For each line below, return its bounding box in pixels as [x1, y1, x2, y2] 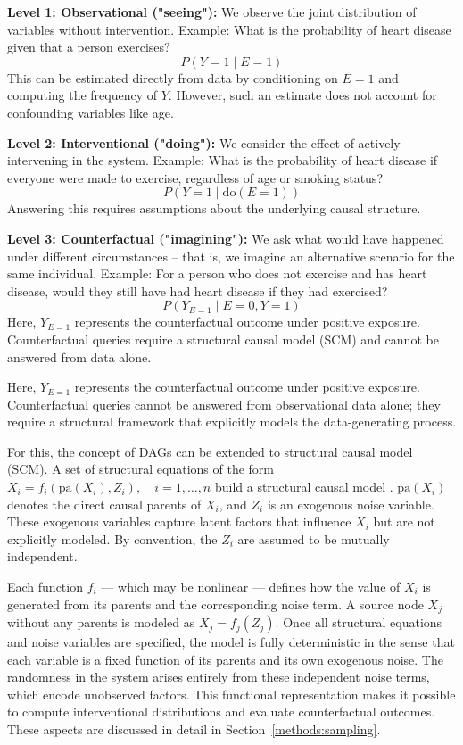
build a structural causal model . [214, 477, 393, 496]
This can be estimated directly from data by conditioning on [7, 68, 338, 87]
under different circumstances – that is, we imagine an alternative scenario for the [7, 246, 455, 265]
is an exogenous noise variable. [267, 494, 434, 513]
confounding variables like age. [7, 103, 174, 121]
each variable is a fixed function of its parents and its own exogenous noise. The [7, 650, 443, 668]
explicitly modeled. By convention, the [7, 529, 218, 548]
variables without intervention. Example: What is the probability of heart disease [7, 20, 451, 38]
